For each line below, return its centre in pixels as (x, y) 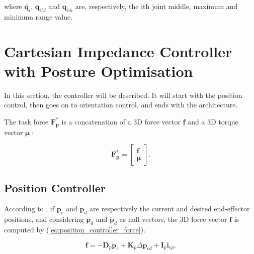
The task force (26, 121)
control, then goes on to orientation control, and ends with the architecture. (121, 105)
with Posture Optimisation (99, 71)
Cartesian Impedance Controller (118, 51)
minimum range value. (38, 16)
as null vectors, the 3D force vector (173, 219)
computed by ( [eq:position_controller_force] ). (75, 230)
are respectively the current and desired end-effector (170, 209)
